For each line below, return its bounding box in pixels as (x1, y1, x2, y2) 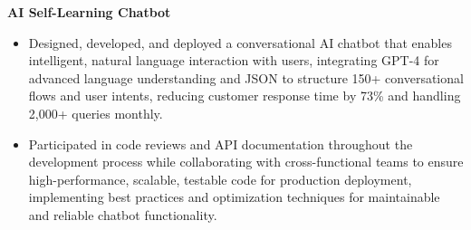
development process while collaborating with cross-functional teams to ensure (28, 152, 464, 171)
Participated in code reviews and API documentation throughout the (28, 134, 413, 153)
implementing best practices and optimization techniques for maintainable (28, 187, 440, 206)
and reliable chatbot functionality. (28, 205, 217, 224)
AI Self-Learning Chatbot (7, 3, 171, 21)
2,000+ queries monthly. (28, 103, 163, 122)
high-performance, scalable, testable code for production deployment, (28, 169, 412, 188)
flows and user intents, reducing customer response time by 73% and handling (28, 86, 461, 105)
